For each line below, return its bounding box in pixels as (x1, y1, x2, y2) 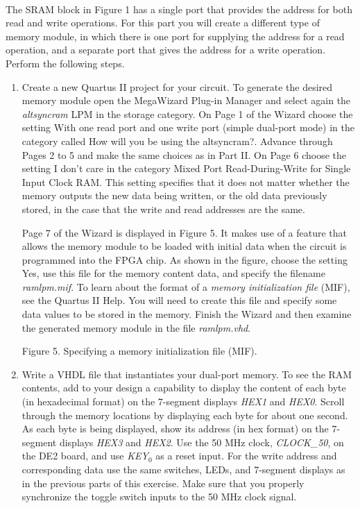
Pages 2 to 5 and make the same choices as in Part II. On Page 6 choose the (22, 147, 346, 162)
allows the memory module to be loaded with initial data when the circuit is (22, 239, 347, 253)
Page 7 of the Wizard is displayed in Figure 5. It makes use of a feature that (22, 225, 348, 239)
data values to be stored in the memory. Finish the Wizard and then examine (22, 307, 352, 321)
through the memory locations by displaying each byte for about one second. (22, 407, 348, 422)
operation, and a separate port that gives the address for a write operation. (6, 42, 326, 57)
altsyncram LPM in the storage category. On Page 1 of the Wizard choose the (22, 106, 353, 121)
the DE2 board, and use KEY (22, 448, 148, 463)
